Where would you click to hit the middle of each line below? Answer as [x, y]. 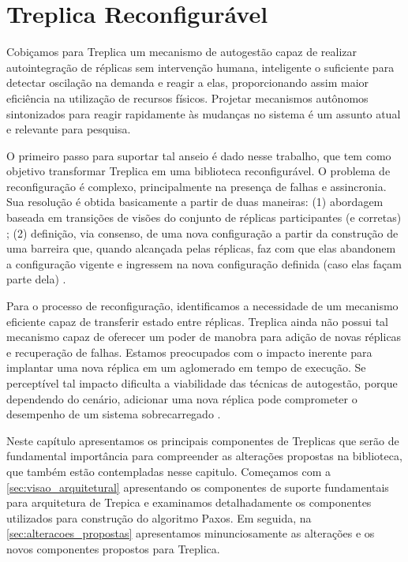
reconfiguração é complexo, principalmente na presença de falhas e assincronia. [197, 186]
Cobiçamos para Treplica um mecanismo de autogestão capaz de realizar [182, 52]
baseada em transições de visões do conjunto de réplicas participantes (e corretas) [204, 217]
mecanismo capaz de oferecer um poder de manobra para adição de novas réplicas [204, 337]
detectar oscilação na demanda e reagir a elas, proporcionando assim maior [188, 82]
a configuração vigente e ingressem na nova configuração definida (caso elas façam [204, 263]
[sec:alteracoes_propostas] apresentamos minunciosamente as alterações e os [191, 533]
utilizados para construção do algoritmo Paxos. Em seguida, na [159, 517]
